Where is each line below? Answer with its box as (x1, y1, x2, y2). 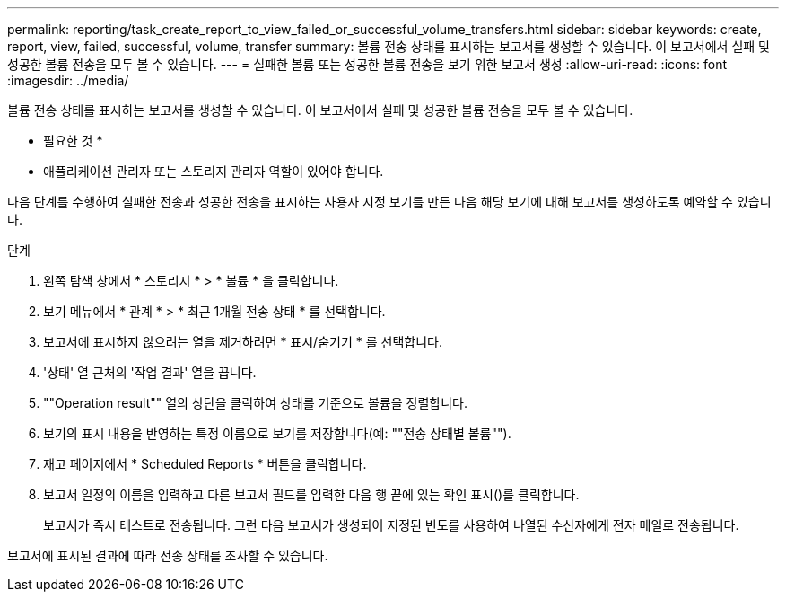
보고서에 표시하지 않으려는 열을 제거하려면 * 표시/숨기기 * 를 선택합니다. (43, 334, 442, 349)
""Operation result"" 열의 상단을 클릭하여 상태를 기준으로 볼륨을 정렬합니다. (43, 395, 467, 410)
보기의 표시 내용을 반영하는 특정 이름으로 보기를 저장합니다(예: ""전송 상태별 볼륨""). (43, 426, 511, 441)
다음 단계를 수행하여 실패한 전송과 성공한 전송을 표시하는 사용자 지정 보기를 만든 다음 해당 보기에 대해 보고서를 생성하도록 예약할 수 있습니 (7, 194, 772, 209)
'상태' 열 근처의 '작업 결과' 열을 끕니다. (43, 365, 257, 380)
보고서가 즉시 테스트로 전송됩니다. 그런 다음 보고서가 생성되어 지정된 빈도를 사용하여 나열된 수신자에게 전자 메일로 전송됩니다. (43, 517, 739, 533)
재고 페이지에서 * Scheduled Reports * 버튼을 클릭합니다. (43, 456, 367, 471)
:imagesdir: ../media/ (7, 73, 129, 88)
